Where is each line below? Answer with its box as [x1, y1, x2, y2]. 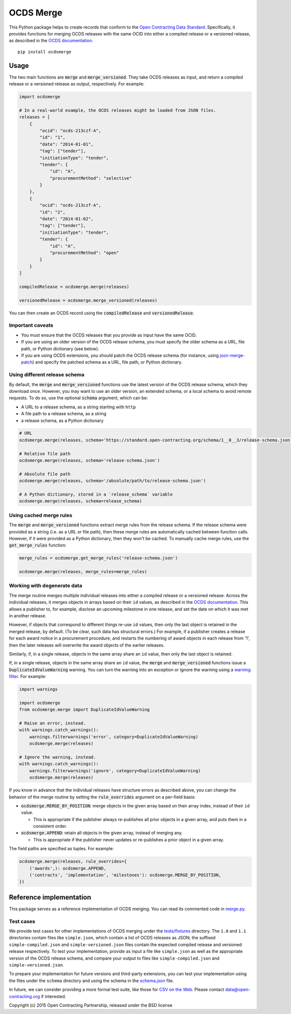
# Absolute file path [19, 471, 71, 477]
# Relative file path [19, 451, 71, 456]
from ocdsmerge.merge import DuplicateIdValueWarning [19, 707, 150, 712]
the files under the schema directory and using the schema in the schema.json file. [9, 978, 174, 983]
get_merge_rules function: [9, 542, 66, 548]
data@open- [225, 987, 251, 993]
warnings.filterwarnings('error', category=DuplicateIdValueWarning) [29, 734, 198, 740]
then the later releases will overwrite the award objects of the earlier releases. [9, 642, 165, 648]
